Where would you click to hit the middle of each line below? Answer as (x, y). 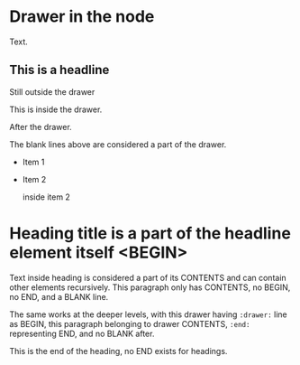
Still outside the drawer (52, 91)
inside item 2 (46, 197)
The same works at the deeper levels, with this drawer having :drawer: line (149, 314)
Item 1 (33, 162)
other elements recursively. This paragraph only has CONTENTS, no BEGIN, (150, 287)
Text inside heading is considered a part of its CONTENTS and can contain (148, 277)
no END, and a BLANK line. (59, 296)
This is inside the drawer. (56, 109)
